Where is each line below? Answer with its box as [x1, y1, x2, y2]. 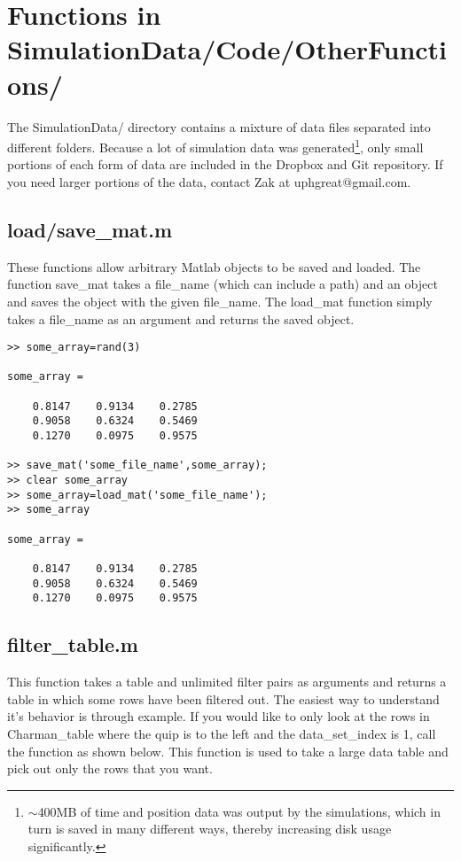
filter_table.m [7, 631, 138, 658]
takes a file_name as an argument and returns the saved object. [7, 309, 355, 328]
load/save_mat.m [7, 215, 173, 243]
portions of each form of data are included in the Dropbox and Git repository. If [7, 155, 443, 174]
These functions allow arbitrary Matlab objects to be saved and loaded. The [7, 257, 421, 275]
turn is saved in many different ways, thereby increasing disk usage [27, 819, 392, 838]
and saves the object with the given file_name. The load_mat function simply [7, 291, 433, 310]
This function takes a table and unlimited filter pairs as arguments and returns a [7, 672, 447, 691]
